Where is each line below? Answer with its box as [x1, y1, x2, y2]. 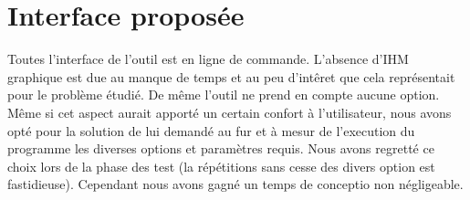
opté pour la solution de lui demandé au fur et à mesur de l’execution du [7, 121, 415, 140]
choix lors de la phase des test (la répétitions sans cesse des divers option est [7, 156, 435, 175]
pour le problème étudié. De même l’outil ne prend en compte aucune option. [7, 85, 440, 104]
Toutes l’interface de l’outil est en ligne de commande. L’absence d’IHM [7, 49, 409, 68]
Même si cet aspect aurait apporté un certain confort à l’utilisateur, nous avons [7, 102, 452, 121]
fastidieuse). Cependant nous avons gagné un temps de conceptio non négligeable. [7, 174, 464, 194]
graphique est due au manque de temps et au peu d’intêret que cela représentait [7, 67, 455, 86]
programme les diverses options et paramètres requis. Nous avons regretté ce [7, 139, 434, 158]
